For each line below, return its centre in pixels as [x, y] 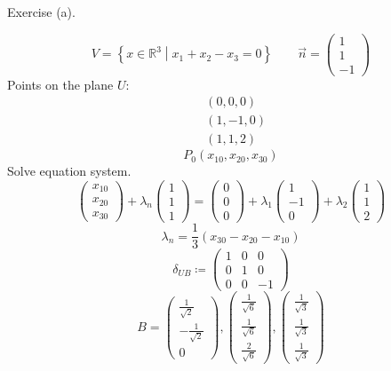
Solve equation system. [69, 171]
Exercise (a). [41, 12]
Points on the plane [60, 84]
